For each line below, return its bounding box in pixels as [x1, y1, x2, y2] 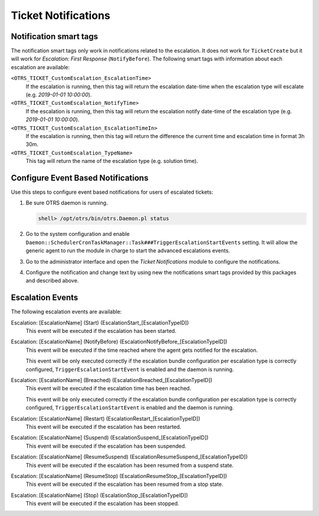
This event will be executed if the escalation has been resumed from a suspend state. [25, 461, 234, 469]
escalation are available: [11, 63, 70, 70]
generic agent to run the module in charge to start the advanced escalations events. [25, 247, 230, 254]
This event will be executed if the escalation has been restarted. [25, 423, 181, 430]
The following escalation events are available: [11, 308, 122, 315]
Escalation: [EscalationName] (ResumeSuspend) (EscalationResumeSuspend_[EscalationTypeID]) [11, 453, 248, 460]
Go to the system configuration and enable [25, 230, 130, 238]
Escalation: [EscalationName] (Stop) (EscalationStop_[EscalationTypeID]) [11, 492, 188, 499]
